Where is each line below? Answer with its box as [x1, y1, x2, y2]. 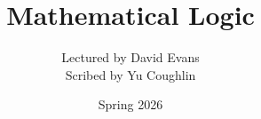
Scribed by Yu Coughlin [65, 65, 196, 83]
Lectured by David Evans [61, 48, 200, 67]
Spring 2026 [98, 95, 163, 114]
